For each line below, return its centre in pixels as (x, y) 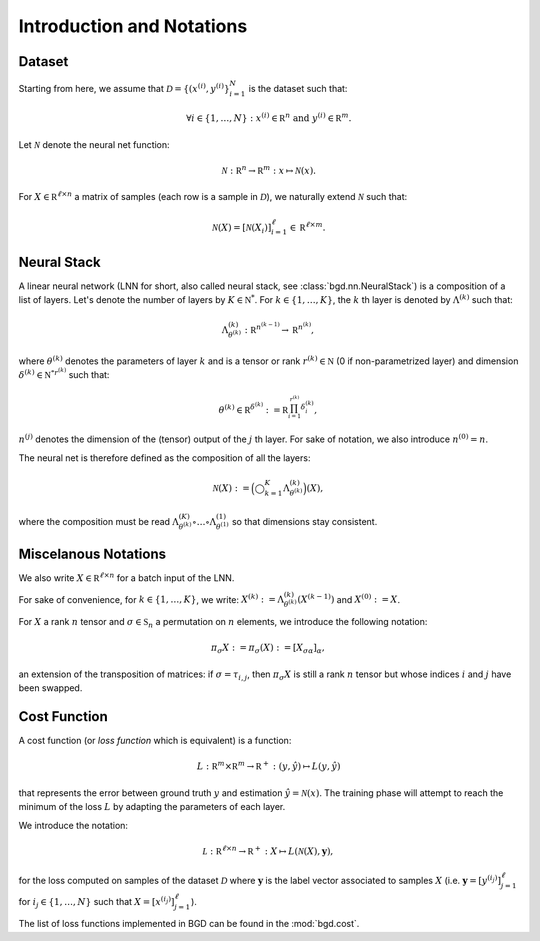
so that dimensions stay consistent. (304, 521)
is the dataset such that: (298, 88)
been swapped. (50, 688)
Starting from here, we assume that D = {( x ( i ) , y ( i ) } (124, 87)
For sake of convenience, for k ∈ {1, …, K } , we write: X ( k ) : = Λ (151, 598)
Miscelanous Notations (92, 554)
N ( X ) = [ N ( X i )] (241, 228)
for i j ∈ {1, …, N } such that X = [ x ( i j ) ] (96, 902)
